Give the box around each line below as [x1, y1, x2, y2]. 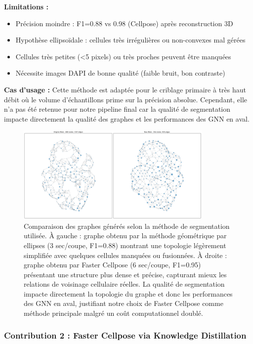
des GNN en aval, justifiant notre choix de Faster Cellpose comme [24, 298, 223, 308]
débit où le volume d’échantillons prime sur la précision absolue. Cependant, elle [4, 94, 247, 104]
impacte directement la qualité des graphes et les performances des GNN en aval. [4, 113, 250, 124]
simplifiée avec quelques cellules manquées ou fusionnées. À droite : [24, 250, 227, 260]
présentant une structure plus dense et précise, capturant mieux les [24, 269, 227, 279]
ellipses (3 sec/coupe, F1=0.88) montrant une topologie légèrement [24, 240, 226, 250]
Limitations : [4, 1, 49, 11]
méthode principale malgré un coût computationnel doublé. [24, 308, 203, 318]
